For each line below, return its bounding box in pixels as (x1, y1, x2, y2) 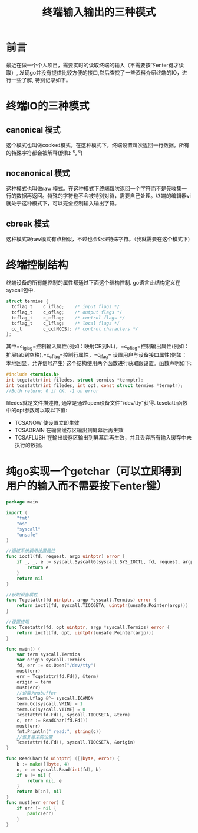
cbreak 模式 (6, 218, 50, 228)
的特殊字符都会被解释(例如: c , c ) (6, 148, 83, 156)
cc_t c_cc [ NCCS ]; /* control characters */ (11, 326, 138, 332)
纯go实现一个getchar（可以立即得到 (6, 464, 182, 478)
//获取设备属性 (6, 592, 38, 598)
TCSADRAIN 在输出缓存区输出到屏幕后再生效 (14, 427, 124, 434)
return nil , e (27, 777, 62, 784)
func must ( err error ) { (6, 800, 65, 806)
